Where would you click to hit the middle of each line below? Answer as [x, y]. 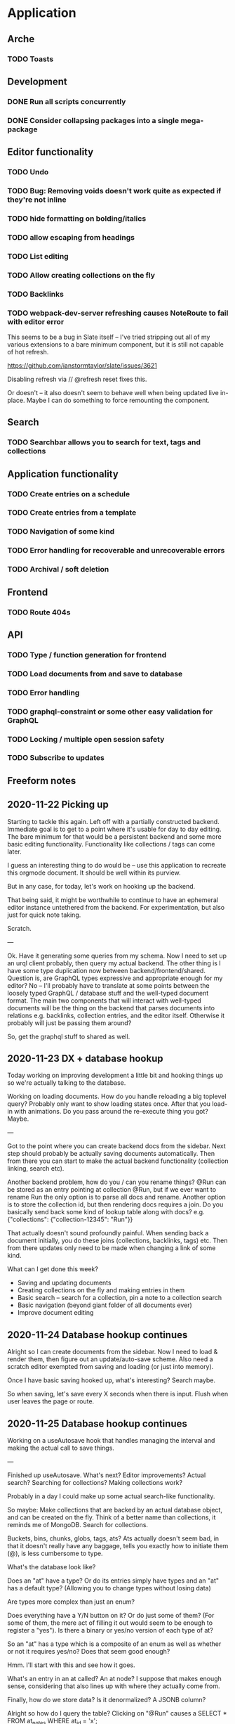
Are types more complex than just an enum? [71, 1602]
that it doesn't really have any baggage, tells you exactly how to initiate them [118, 1546]
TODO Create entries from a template [72, 513]
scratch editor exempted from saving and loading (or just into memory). [110, 1367]
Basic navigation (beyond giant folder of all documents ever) [105, 1305]
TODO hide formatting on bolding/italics [77, 218]
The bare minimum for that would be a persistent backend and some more [115, 836]
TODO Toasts [31, 59]
